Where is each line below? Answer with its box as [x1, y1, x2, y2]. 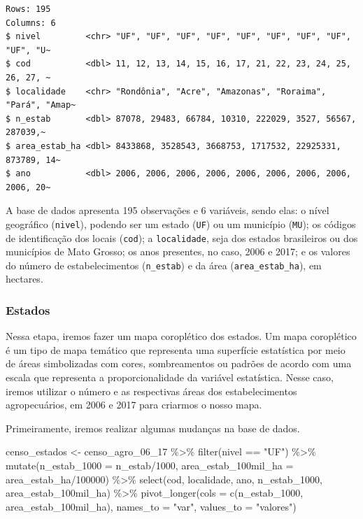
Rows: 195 [6, 4, 51, 14]
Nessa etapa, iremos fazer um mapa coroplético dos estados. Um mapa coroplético [6, 329, 357, 343]
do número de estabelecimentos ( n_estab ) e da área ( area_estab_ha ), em [6, 257, 322, 272]
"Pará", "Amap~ [6, 100, 76, 111]
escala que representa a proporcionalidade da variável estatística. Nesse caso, [6, 370, 334, 385]
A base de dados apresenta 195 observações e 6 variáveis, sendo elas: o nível [6, 203, 329, 218]
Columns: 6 [6, 17, 56, 28]
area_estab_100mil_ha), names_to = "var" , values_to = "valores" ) [6, 499, 297, 513]
